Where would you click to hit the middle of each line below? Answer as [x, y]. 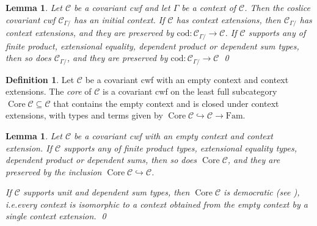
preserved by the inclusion [54, 171]
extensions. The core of [49, 91]
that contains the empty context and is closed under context [166, 103]
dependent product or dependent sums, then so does [101, 160]
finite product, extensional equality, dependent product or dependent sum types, [152, 46]
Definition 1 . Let [40, 79]
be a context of [209, 7]
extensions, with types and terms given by [84, 115]
